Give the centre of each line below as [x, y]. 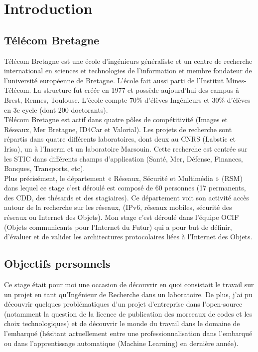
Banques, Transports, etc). [45, 168]
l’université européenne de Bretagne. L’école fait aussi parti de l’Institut [114, 80]
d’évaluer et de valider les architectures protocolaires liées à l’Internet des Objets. [128, 237]
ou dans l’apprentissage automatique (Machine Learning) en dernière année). [121, 343]
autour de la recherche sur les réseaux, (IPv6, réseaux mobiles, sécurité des [118, 207]
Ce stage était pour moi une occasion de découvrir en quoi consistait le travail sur [129, 284]
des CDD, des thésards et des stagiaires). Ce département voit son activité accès [127, 197]
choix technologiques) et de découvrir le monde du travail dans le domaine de [122, 323]
